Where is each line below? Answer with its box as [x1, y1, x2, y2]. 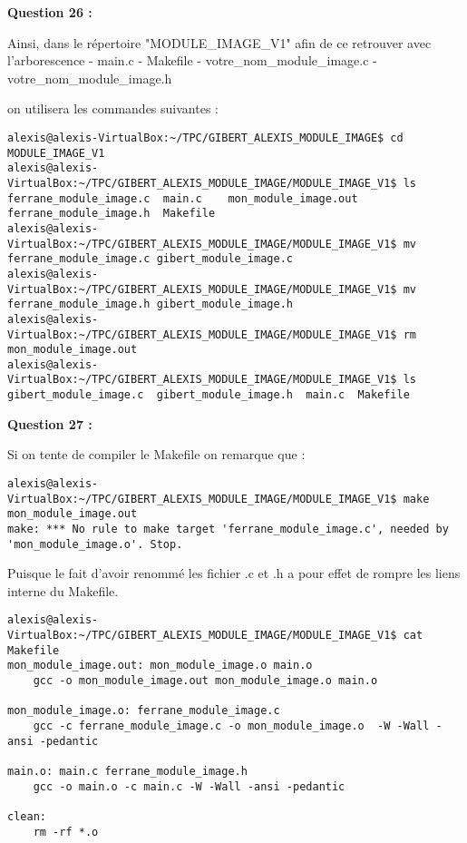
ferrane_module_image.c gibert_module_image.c [7, 252, 293, 266]
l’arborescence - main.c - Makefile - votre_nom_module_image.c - [7, 51, 377, 70]
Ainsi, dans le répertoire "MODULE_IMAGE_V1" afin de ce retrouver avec [7, 33, 432, 52]
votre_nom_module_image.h [7, 68, 172, 87]
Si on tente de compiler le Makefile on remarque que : [7, 445, 306, 464]
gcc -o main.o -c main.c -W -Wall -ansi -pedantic [33, 779, 345, 793]
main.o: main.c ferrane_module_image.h [7, 765, 248, 778]
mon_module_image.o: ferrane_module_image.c [7, 704, 280, 718]
